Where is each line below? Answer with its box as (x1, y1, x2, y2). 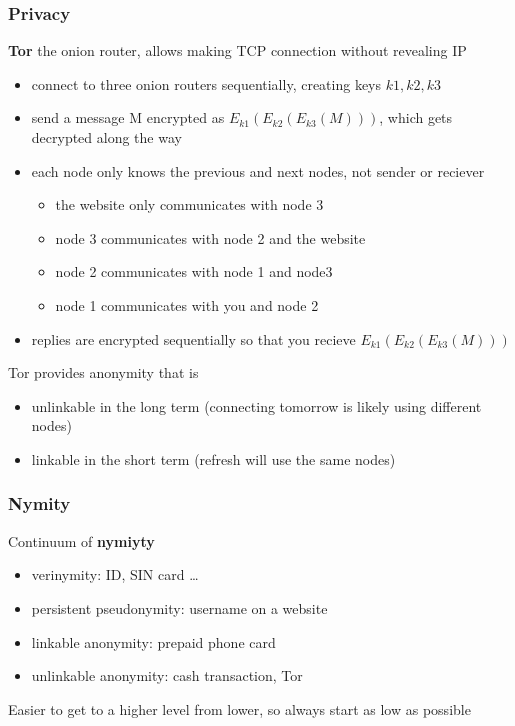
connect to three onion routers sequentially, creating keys (31, 73, 382, 94)
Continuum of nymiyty (8, 530, 155, 551)
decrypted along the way (31, 127, 182, 147)
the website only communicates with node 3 (55, 194, 324, 215)
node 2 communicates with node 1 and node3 (55, 261, 333, 282)
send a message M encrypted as (31, 107, 225, 128)
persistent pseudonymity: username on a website (31, 597, 328, 618)
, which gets (379, 107, 453, 128)
